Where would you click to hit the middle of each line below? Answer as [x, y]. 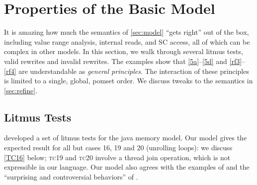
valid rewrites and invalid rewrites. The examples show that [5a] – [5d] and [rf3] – [125, 61]
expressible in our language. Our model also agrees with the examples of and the [127, 167]
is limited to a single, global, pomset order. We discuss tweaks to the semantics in [128, 81]
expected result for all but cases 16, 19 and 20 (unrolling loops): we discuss [118, 148]
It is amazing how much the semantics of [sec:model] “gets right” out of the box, [127, 32]
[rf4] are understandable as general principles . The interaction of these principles [127, 71]
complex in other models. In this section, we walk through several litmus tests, [124, 51]
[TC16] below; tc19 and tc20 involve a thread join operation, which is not [117, 157]
